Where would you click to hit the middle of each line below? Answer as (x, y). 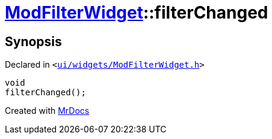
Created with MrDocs (47, 111)
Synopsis (33, 41)
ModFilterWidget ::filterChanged (137, 13)
